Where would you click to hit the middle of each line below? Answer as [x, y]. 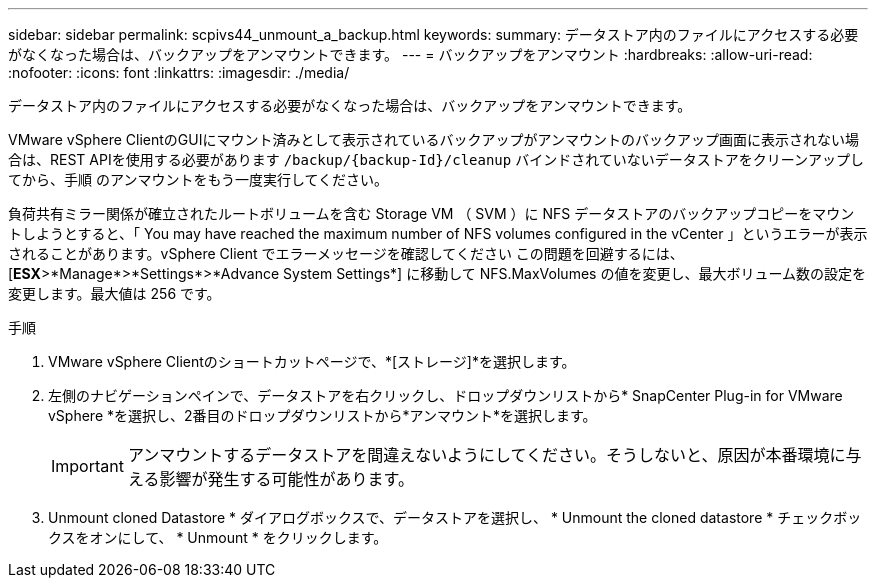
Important [87, 466]
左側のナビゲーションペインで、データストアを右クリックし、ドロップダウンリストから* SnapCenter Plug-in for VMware [445, 395]
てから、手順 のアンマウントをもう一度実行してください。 [198, 179]
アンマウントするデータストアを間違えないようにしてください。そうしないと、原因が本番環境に [486, 455]
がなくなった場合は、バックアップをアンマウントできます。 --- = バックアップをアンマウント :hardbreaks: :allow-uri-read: [410, 54]
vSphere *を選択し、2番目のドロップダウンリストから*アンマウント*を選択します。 [322, 415]
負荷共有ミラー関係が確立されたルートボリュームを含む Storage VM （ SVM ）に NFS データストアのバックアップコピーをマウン [431, 213]
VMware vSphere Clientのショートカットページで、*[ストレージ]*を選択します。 [312, 361]
